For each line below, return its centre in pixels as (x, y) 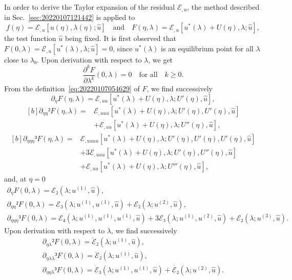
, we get (161, 59)
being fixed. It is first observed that (120, 38)
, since (123, 48)
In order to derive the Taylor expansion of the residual (90, 7)
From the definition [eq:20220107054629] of (72, 88)
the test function (30, 38)
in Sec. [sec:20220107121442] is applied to (70, 17)
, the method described (223, 7)
